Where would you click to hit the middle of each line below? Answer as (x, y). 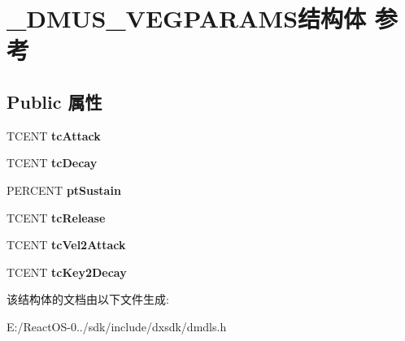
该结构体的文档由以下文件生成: (88, 299)
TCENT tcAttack (54, 135)
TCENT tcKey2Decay (67, 272)
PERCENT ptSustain (64, 190)
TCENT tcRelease (56, 217)
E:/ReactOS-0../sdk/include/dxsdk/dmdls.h (117, 326)
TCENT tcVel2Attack (66, 245)
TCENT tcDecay (52, 163)
